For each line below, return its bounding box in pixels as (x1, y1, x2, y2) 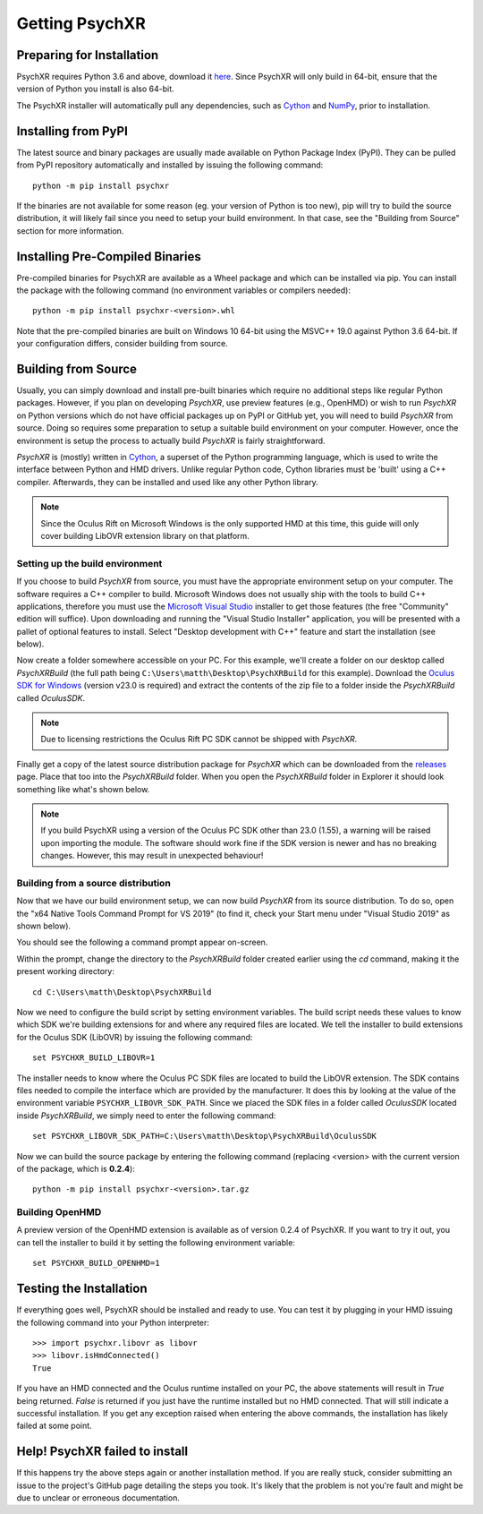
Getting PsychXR (16, 13, 147, 33)
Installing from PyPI (16, 124, 129, 139)
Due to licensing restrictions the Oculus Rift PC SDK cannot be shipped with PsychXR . (40, 734, 358, 745)
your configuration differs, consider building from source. (16, 338, 228, 349)
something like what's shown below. (16, 783, 150, 794)
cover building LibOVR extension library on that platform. (40, 530, 250, 541)
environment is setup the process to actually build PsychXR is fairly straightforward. (16, 435, 326, 446)
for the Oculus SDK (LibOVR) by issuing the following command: (16, 1031, 253, 1042)
